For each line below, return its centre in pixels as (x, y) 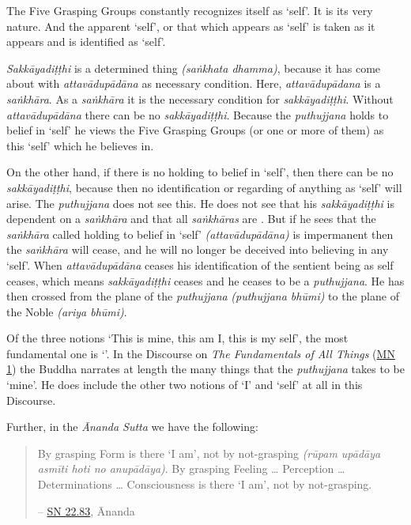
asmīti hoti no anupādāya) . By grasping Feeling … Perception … (191, 468)
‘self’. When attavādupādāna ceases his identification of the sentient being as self (200, 264)
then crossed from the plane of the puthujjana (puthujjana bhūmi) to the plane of (203, 296)
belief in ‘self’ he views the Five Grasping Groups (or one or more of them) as (195, 130)
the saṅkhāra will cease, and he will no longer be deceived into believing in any (198, 249)
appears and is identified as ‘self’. (86, 42)
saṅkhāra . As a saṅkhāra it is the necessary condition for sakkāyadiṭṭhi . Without (200, 98)
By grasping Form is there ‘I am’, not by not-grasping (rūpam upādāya (209, 453)
